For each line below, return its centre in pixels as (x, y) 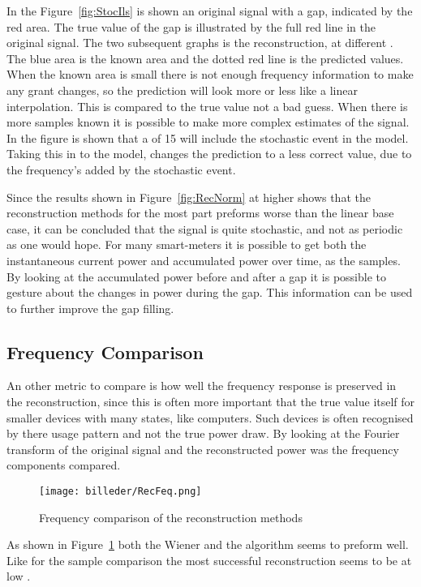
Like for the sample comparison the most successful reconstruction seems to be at (209, 560)
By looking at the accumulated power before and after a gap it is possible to (196, 276)
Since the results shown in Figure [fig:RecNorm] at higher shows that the (189, 197)
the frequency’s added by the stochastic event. (121, 169)
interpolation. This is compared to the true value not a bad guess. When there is (207, 106)
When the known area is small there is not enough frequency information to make (210, 74)
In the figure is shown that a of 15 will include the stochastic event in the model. (208, 137)
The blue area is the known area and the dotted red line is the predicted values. (205, 58)
